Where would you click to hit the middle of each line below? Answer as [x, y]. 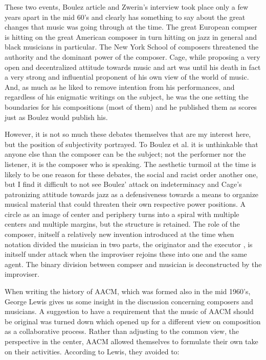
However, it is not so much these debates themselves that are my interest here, [128, 134]
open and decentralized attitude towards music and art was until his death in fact [133, 67]
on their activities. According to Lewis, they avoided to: [92, 351]
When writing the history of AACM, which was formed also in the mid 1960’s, [128, 291]
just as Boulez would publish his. [56, 117]
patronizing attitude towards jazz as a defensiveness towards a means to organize [132, 194]
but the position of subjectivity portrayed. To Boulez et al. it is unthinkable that [131, 144]
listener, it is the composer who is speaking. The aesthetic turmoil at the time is [130, 164]
